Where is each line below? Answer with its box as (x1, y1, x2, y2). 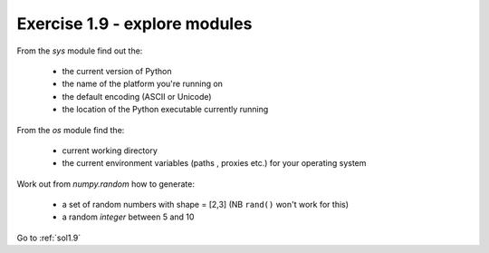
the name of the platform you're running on (62, 78, 224, 90)
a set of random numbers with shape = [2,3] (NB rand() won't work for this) (62, 199, 349, 210)
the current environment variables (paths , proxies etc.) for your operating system (62, 158, 367, 169)
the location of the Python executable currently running (62, 104, 269, 115)
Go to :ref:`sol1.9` (16, 232, 81, 243)
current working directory (62, 145, 158, 156)
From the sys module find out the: (16, 45, 143, 56)
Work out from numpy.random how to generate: (16, 178, 195, 190)
